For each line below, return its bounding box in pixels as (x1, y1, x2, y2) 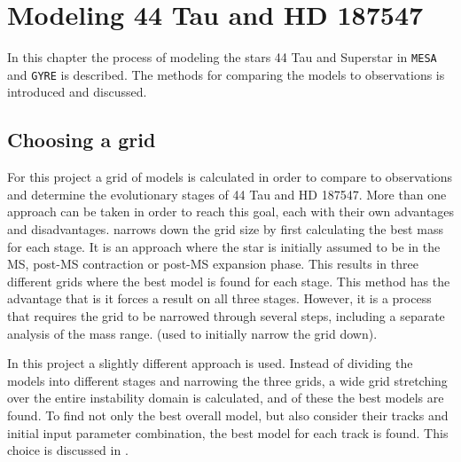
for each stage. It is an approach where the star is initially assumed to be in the (7, 237, 441, 255)
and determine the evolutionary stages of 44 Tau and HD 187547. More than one (7, 184, 447, 203)
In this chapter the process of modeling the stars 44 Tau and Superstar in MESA (7, 48, 437, 67)
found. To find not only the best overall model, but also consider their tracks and (7, 405, 449, 424)
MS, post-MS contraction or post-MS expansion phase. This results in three (7, 254, 418, 273)
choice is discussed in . (7, 441, 129, 459)
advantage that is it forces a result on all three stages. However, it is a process (7, 289, 432, 308)
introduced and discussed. (7, 82, 147, 101)
